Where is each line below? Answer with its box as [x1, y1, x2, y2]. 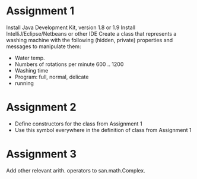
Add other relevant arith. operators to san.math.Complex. [6, 167, 145, 174]
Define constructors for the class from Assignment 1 [14, 120, 142, 127]
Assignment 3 [6, 147, 77, 161]
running [14, 79, 34, 87]
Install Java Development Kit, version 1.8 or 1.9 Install [6, 24, 135, 31]
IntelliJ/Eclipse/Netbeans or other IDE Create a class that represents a [6, 30, 177, 37]
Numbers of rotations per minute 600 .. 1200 [14, 61, 124, 68]
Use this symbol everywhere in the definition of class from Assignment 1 [14, 126, 192, 133]
